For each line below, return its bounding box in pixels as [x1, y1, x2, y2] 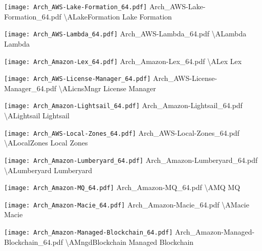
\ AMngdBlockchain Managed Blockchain [65, 236, 194, 247]
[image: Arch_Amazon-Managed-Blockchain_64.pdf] [4, 229, 173, 237]
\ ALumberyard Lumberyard [4, 164, 93, 175]
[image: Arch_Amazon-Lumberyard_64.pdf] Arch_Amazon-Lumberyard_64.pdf [4, 154, 258, 165]
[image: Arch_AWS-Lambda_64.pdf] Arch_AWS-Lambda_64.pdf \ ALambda [4, 28, 247, 39]
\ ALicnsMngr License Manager [58, 82, 156, 93]
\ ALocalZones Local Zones [4, 137, 88, 148]
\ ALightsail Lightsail [4, 110, 70, 121]
